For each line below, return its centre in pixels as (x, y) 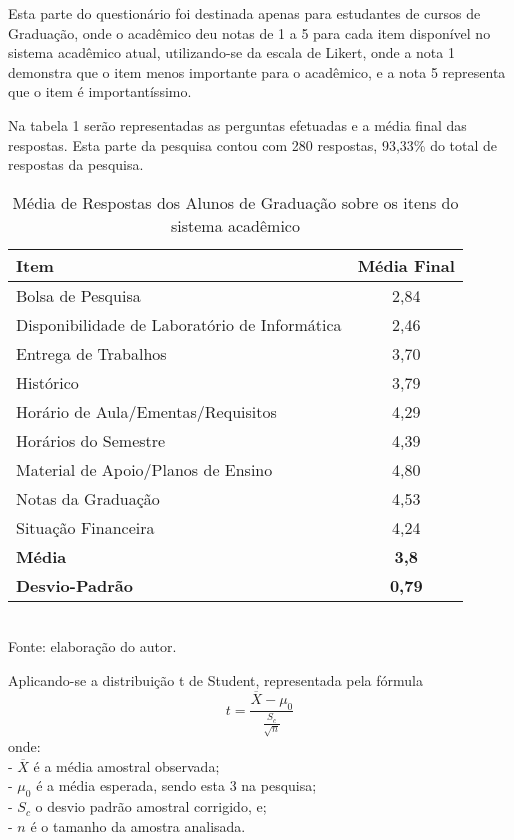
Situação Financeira (85, 527)
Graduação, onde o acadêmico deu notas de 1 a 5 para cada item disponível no (249, 32)
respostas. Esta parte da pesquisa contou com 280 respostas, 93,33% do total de (253, 144)
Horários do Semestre (91, 440)
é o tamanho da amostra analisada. (138, 825)
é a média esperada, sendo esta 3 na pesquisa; (176, 785)
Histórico (47, 382)
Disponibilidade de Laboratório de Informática (179, 324)
